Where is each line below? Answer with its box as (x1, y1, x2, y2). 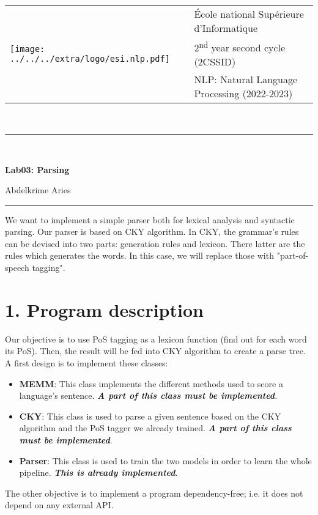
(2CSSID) (194, 54, 236, 69)
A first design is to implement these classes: (5, 356, 168, 369)
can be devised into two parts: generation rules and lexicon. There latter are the (5, 237, 305, 250)
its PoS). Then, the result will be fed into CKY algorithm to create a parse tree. (5, 344, 306, 357)
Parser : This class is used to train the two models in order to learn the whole (19, 454, 312, 467)
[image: (10, 43, 45, 54)
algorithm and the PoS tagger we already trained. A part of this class (19, 421, 292, 434)
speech (5, 261, 29, 274)
